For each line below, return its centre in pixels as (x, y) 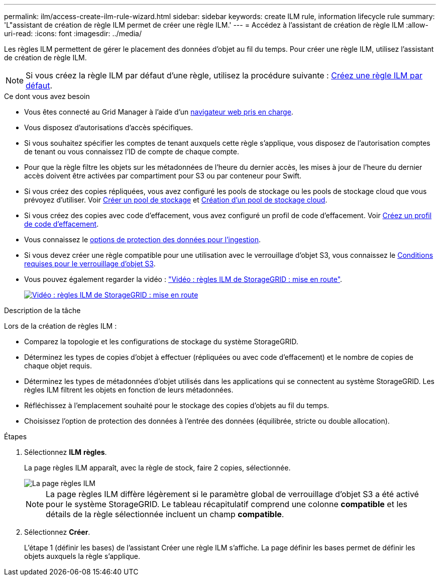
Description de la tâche (42, 310)
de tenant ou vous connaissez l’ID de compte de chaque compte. (132, 152)
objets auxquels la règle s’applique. (82, 556)
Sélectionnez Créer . (57, 532)
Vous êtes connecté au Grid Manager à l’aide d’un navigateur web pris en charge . (159, 112)
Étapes (16, 437)
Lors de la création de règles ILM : (61, 326)
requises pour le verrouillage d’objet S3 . (90, 264)
